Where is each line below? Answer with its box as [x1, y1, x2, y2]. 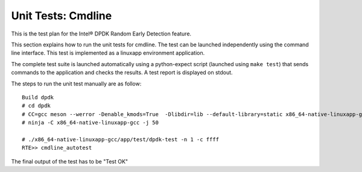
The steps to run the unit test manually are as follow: [11, 80, 142, 87]
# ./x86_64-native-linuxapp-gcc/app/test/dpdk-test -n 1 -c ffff [22, 136, 220, 143]
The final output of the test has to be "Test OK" [11, 158, 129, 165]
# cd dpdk [22, 102, 51, 109]
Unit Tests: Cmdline [11, 9, 112, 22]
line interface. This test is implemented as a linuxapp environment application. [11, 49, 205, 57]
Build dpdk [22, 94, 54, 100]
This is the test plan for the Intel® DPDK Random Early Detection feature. [11, 30, 192, 37]
